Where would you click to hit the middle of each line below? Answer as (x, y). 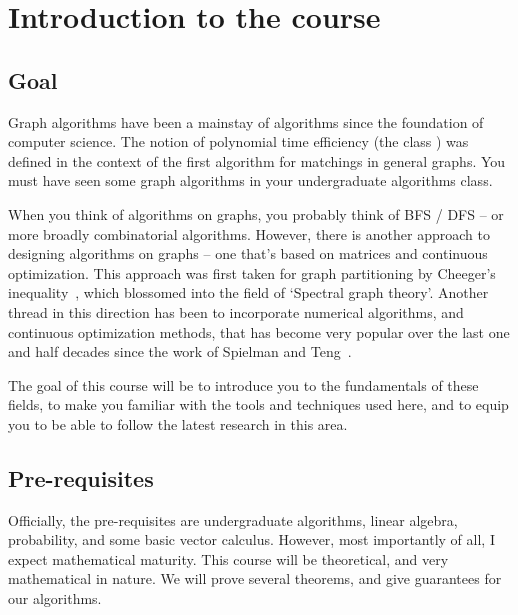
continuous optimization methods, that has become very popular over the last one (259, 331)
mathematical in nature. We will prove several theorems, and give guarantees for (255, 578)
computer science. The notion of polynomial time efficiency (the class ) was (238, 141)
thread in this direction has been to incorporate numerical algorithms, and (236, 311)
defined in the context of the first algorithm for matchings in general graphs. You (257, 160)
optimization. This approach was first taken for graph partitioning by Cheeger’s (252, 272)
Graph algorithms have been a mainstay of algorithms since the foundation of (246, 121)
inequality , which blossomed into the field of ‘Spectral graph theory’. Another (248, 292)
